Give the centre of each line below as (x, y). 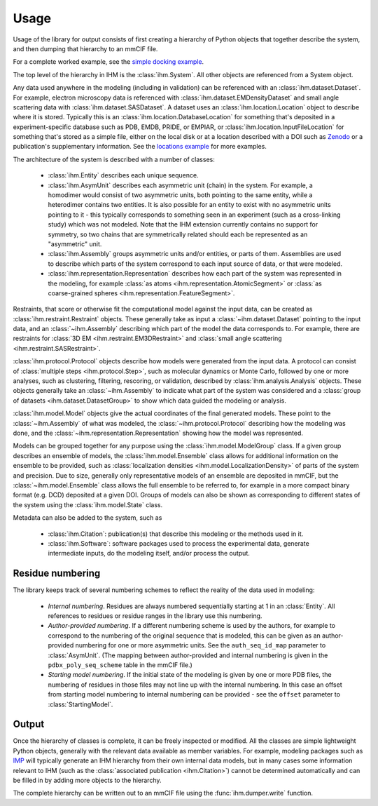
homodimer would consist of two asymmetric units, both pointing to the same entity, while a (180, 195)
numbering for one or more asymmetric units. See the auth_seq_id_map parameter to (201, 645)
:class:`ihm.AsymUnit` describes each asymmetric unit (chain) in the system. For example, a (180, 185)
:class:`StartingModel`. (80, 704)
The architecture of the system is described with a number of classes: (114, 159)
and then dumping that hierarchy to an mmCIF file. (85, 48)
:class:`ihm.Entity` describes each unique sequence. (123, 175)
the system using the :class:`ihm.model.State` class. (88, 504)
